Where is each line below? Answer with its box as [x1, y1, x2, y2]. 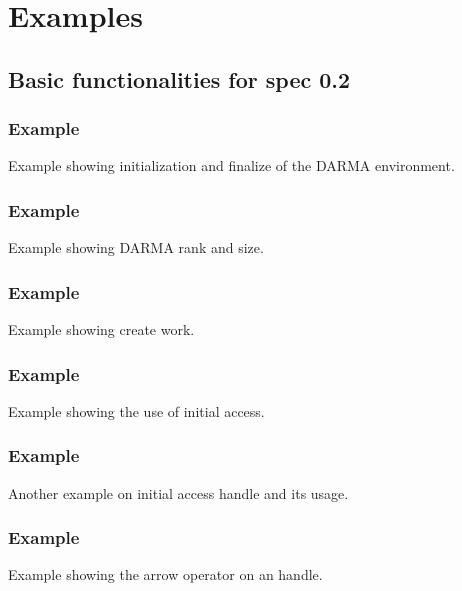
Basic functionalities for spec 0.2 [8, 63, 351, 94]
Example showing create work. [8, 319, 195, 339]
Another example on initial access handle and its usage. [8, 482, 349, 503]
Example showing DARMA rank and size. [8, 237, 264, 258]
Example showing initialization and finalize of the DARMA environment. [8, 155, 455, 176]
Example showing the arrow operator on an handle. [8, 564, 323, 585]
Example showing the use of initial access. [8, 400, 265, 421]
